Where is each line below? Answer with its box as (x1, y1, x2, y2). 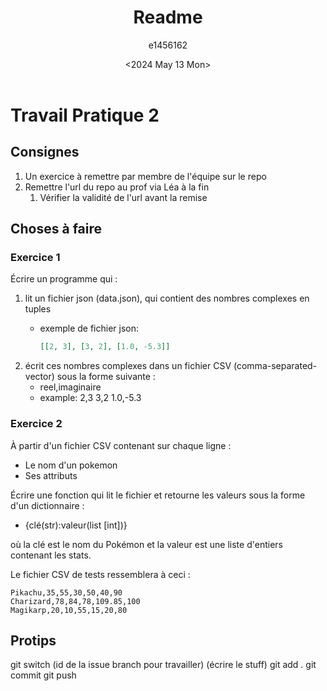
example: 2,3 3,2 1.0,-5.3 (39, 392, 142, 404)
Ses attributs (24, 469, 78, 481)
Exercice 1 (10, 251, 61, 265)
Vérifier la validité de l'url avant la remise (39, 191, 208, 203)
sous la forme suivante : (56, 371, 156, 383)
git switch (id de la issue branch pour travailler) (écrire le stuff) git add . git (10, 659, 317, 671)
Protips (10, 632, 57, 649)
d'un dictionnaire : (10, 499, 85, 511)
